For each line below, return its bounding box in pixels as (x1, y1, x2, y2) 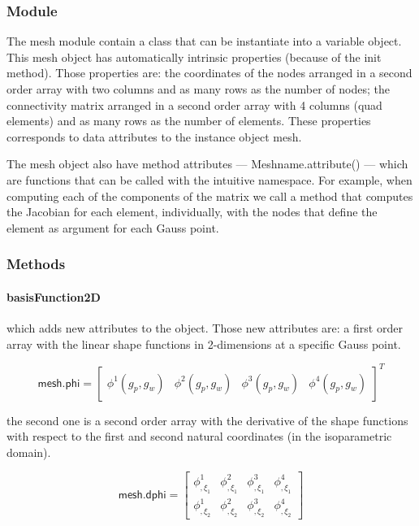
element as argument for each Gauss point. (6, 219, 219, 236)
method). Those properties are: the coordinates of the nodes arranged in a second (6, 64, 413, 81)
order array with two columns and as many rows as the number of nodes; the (6, 80, 390, 97)
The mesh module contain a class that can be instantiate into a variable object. (6, 33, 402, 50)
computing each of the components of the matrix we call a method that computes (6, 187, 413, 204)
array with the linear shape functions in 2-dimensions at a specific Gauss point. (6, 335, 401, 352)
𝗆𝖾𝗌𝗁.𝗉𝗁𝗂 (37, 377, 80, 389)
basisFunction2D (6, 288, 101, 305)
